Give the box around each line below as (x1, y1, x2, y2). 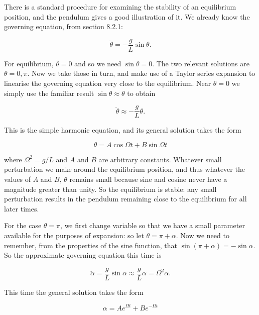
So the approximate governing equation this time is (4, 250, 162, 260)
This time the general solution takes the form (4, 286, 144, 297)
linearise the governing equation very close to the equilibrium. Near (4, 78, 211, 88)
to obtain (127, 87, 156, 98)
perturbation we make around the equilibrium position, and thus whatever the (4, 164, 245, 174)
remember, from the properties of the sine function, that (4, 240, 177, 250)
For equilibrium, (4, 58, 54, 68)
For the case (4, 220, 42, 231)
